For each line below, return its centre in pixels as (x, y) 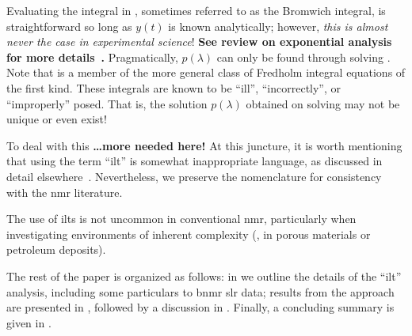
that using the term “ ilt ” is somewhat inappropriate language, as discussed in (195, 161)
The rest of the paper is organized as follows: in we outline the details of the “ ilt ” (204, 276)
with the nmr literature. (65, 192)
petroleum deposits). (56, 249)
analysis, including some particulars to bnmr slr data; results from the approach (200, 291)
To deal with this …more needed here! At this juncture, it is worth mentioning (204, 145)
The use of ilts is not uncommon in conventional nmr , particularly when (181, 219)
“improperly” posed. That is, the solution (107, 103)
